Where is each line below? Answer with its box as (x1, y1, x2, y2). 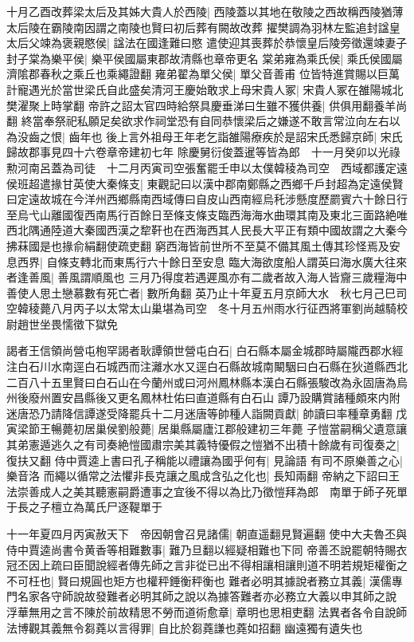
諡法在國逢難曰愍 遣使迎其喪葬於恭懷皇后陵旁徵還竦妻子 (113, 34, 408, 51)
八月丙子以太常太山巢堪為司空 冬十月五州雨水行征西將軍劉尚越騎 (50, 300, 396, 317)
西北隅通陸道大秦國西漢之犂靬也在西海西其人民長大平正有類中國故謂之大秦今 (6, 222, 408, 238)
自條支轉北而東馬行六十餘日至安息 (46, 253, 225, 270)
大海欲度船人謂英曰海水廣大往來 (240, 253, 408, 270)
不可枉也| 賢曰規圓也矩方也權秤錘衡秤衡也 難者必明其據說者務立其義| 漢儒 (6, 572, 392, 589)
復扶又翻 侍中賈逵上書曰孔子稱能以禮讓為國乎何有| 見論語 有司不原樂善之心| (6, 451, 403, 468)
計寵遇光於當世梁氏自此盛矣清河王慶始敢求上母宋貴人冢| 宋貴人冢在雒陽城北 (6, 81, 404, 97)
